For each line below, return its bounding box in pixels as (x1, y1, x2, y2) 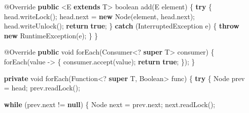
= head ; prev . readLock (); (4, 83, 80, 93)
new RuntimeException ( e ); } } (4, 30, 98, 40)
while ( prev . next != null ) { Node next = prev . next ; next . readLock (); (4, 99, 215, 109)
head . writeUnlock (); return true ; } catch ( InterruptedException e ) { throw (4, 21, 240, 31)
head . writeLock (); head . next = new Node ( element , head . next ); (4, 11, 195, 21)
